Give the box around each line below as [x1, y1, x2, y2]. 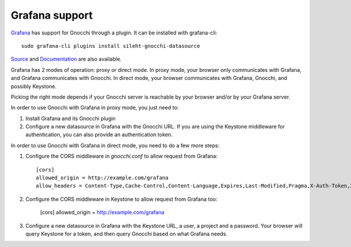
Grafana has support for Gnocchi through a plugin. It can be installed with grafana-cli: [11, 29, 218, 36]
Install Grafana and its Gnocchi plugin [25, 114, 116, 122]
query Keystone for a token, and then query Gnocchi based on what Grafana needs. [25, 230, 228, 237]
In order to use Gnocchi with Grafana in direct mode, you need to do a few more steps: [11, 142, 220, 149]
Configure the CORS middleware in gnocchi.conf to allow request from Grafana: [25, 152, 218, 160]
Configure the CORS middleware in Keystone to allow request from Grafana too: [25, 196, 218, 203]
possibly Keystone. [11, 82, 57, 90]
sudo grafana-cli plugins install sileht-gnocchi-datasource [21, 43, 200, 49]
